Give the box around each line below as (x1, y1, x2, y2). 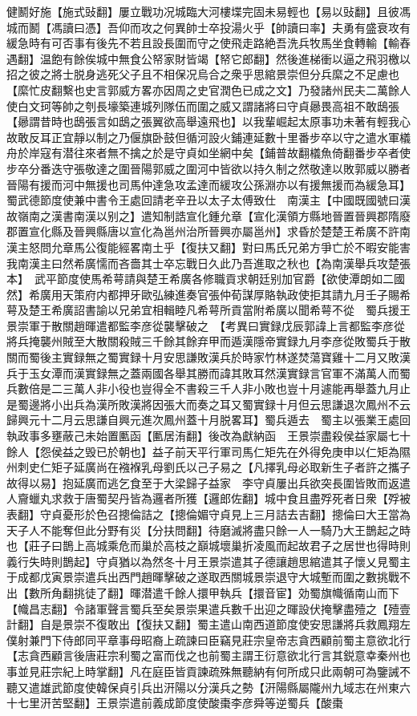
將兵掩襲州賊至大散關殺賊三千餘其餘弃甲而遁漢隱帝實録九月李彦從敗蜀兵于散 (6, 333, 411, 350)
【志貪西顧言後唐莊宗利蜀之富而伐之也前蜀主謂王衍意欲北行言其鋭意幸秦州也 (6, 647, 411, 664)
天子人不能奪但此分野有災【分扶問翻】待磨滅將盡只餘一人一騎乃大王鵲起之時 (6, 521, 411, 538)
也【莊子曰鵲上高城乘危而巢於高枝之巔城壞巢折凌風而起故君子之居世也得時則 (6, 537, 411, 554)
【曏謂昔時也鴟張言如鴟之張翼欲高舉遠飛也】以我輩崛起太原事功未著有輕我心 (6, 113, 411, 130)
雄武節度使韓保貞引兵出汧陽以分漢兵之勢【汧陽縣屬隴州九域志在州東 (39, 678, 399, 695)
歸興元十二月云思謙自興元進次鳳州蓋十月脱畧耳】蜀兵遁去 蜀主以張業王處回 (6, 411, 411, 428)
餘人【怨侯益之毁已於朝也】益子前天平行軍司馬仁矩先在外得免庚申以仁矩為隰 (6, 443, 411, 459)
